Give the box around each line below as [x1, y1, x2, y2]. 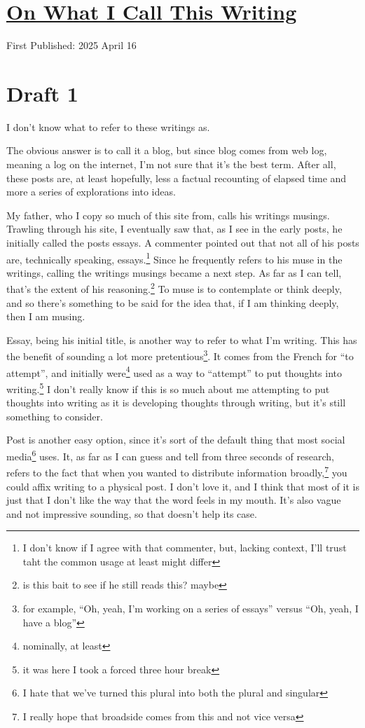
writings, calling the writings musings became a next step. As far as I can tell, [6, 265, 342, 280]
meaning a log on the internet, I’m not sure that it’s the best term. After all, [6, 157, 336, 172]
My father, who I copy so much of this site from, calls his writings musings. [6, 207, 330, 222]
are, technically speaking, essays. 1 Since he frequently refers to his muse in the [6, 249, 343, 266]
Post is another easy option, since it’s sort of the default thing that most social [6, 432, 345, 447]
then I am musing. [6, 309, 85, 324]
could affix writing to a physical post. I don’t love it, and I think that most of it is [6, 479, 359, 493]
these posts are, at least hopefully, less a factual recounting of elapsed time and [6, 170, 347, 185]
